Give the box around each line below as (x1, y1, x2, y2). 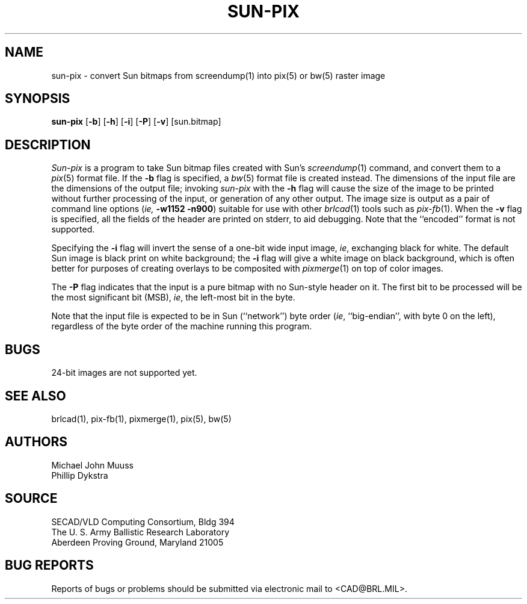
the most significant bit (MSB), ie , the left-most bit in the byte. (51, 292, 295, 303)
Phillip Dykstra (51, 470, 108, 481)
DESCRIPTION (5, 137, 91, 152)
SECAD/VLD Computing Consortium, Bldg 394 (51, 516, 235, 527)
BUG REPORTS (5, 558, 94, 573)
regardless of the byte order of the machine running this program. (51, 321, 312, 332)
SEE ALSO (5, 388, 66, 403)
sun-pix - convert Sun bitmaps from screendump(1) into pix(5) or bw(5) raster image (51, 70, 386, 81)
